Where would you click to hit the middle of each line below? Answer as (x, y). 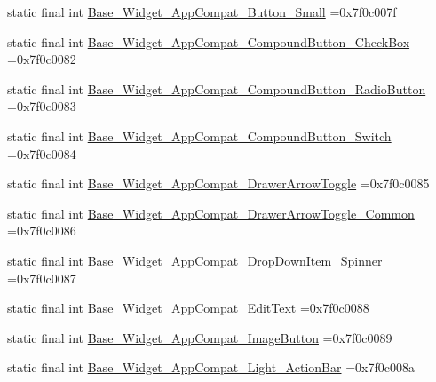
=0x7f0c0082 (42, 59)
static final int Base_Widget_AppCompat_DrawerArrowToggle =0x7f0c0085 (218, 183)
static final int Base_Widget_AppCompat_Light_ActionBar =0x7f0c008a (211, 367)
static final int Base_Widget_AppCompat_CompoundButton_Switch (199, 135)
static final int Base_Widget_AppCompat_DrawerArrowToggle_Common (211, 213)
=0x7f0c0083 (42, 106)
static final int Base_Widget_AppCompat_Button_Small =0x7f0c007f (202, 12)
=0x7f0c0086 (42, 231)
